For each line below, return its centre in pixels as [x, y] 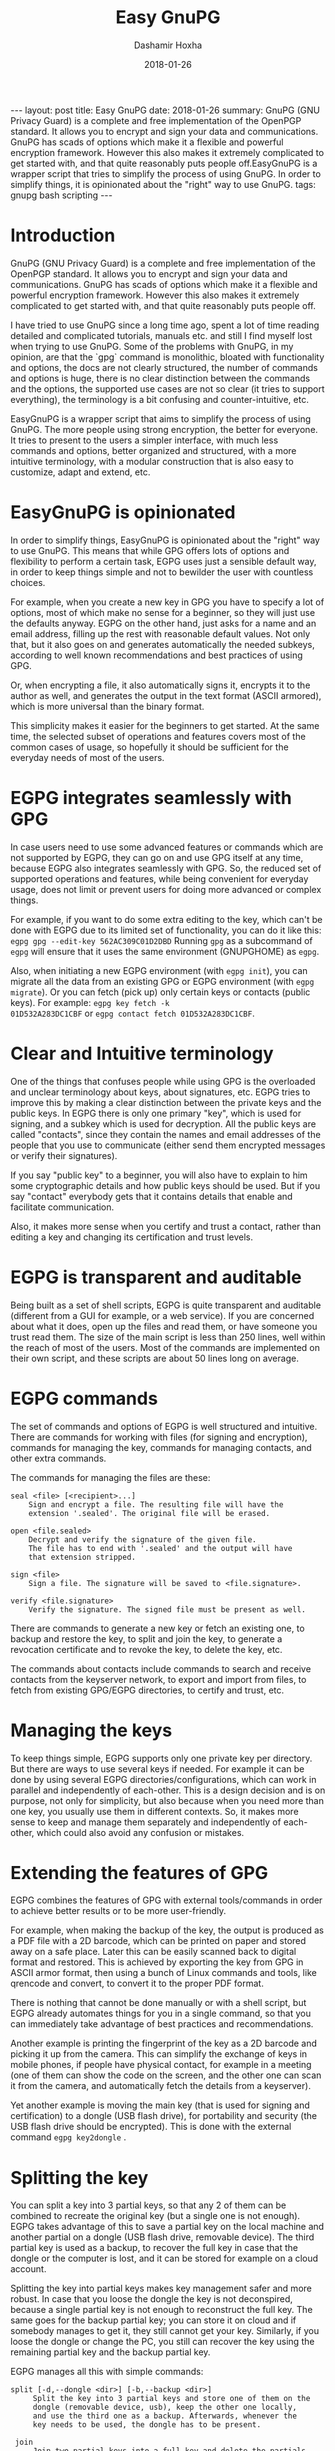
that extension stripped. [82, 1557]
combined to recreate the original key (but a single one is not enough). [155, 2216]
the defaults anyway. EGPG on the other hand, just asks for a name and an [163, 623]
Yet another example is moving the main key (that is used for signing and [160, 2105]
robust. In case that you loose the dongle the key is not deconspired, [151, 2299]
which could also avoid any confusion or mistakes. [140, 1832]
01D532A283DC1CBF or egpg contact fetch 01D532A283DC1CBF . [132, 1013]
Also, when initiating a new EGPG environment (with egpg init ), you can [159, 970]
